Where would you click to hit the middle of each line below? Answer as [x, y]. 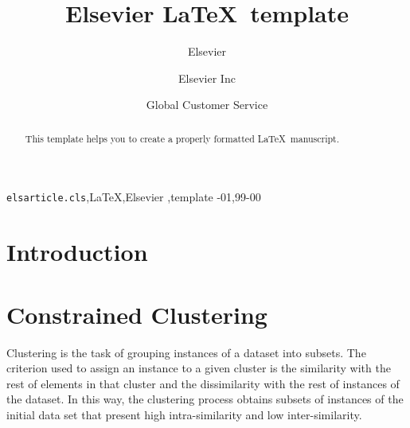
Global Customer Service [207, 105]
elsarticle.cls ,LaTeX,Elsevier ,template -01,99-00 [134, 197]
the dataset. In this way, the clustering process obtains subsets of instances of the [205, 399]
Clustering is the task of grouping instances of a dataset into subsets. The [186, 352]
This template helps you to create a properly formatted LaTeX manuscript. [182, 138]
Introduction [77, 252]
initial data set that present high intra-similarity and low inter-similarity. [184, 414]
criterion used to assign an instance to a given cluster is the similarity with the [199, 368]
